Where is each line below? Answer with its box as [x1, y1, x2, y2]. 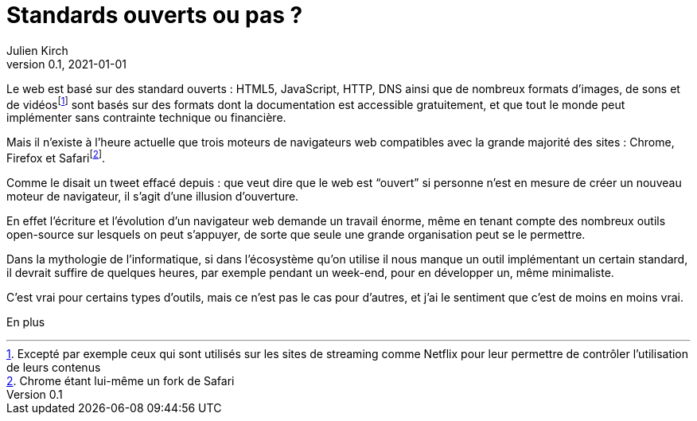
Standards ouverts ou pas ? [6, 2, 303, 29]
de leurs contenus [6, 361, 101, 375]
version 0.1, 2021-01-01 [6, 57, 127, 71]
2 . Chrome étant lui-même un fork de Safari [6, 374, 235, 388]
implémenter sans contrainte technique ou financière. [6, 111, 286, 125]
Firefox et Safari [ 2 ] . [6, 149, 106, 166]
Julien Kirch [6, 43, 68, 57]
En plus [6, 315, 45, 329]
